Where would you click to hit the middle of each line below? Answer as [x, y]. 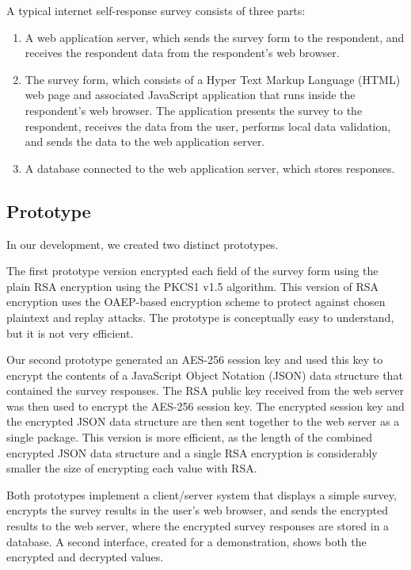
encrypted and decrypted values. [85, 557]
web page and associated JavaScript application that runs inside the [190, 95]
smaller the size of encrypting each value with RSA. [132, 468]
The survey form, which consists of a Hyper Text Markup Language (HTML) [213, 79]
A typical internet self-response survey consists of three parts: [156, 10]
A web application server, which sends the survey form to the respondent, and [215, 37]
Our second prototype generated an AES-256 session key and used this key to [195, 360]
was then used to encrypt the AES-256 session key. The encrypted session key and [205, 406]
